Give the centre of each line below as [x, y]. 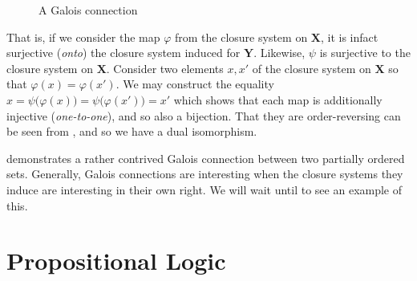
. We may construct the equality [195, 84]
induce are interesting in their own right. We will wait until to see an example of [204, 189]
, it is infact [350, 37]
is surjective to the [365, 53]
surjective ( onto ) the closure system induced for [123, 53]
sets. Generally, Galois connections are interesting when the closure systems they [205, 174]
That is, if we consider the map [83, 37]
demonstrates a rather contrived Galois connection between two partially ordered [206, 158]
